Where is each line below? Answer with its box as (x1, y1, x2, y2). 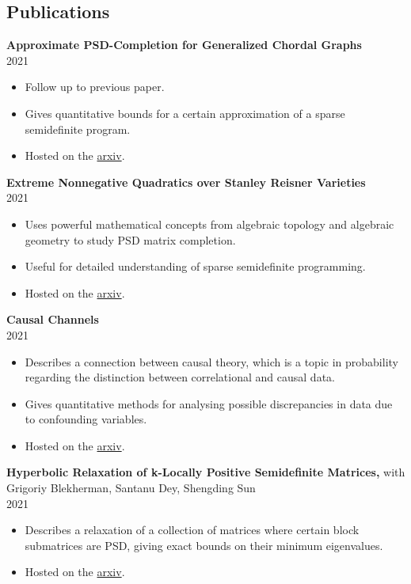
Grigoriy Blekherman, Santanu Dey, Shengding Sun (6, 480, 256, 496)
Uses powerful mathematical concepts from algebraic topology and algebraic (25, 215, 394, 232)
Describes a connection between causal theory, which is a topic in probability (25, 353, 398, 370)
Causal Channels (6, 311, 99, 328)
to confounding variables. (25, 411, 147, 427)
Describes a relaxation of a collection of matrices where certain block (25, 521, 360, 538)
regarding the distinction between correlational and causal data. (25, 369, 335, 385)
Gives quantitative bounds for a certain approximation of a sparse (25, 104, 345, 121)
